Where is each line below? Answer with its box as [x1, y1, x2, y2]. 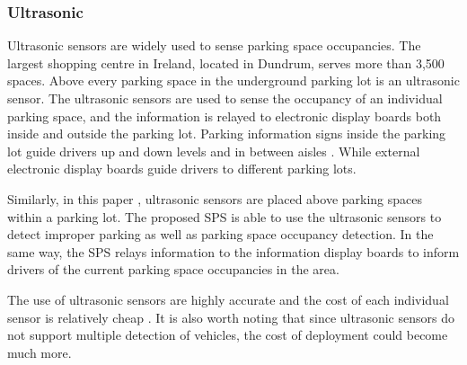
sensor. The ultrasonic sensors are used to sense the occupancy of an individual [7, 89, 443, 107]
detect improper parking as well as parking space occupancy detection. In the [7, 225, 434, 244]
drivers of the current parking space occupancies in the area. [7, 260, 339, 279]
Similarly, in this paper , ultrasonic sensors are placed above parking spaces [7, 189, 423, 208]
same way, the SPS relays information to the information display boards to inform [7, 242, 460, 261]
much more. [7, 343, 72, 361]
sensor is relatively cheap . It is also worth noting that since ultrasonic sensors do [7, 307, 454, 326]
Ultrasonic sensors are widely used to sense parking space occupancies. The [7, 36, 421, 55]
